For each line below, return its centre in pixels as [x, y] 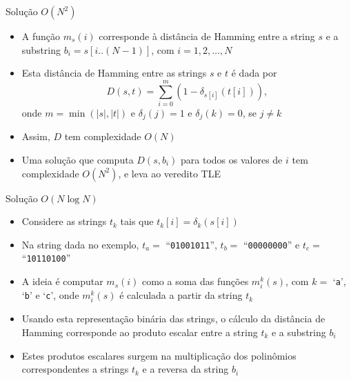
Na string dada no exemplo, [80, 244]
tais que [137, 221]
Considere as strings [64, 221]
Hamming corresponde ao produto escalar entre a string [140, 332]
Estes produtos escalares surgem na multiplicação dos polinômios [159, 355]
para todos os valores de [232, 159]
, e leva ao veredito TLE [169, 173]
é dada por [254, 73]
